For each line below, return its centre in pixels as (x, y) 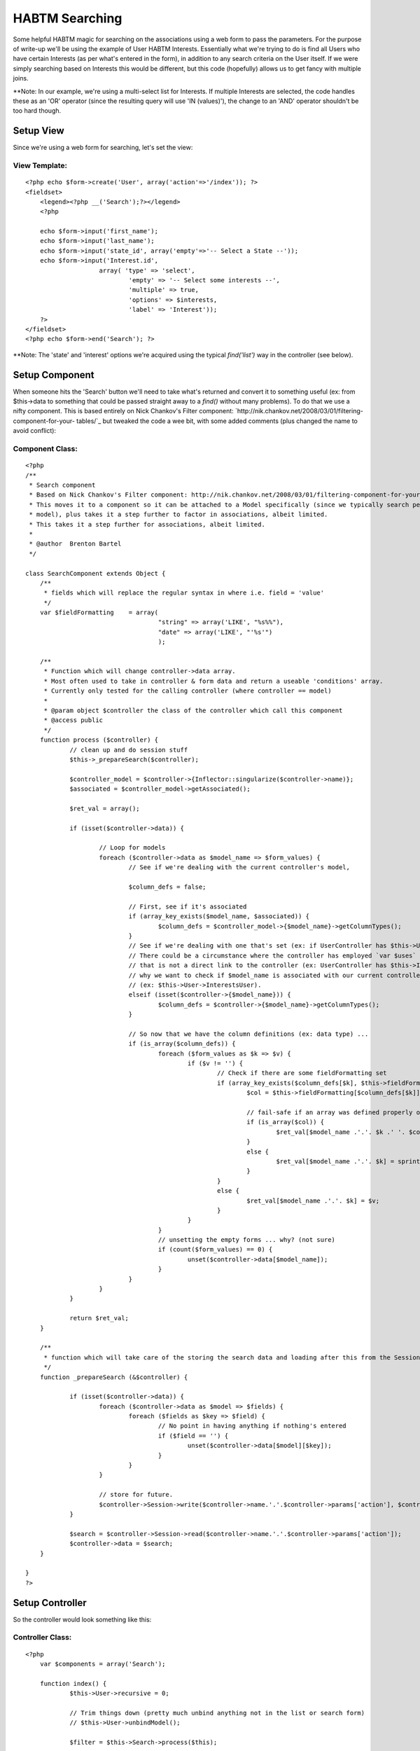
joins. (21, 78)
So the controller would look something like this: (82, 1619)
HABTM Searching (68, 18)
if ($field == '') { (193, 1435)
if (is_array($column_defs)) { (182, 1044)
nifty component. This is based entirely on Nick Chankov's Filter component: (123, 411)
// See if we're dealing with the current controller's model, (239, 867)
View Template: (40, 165)
